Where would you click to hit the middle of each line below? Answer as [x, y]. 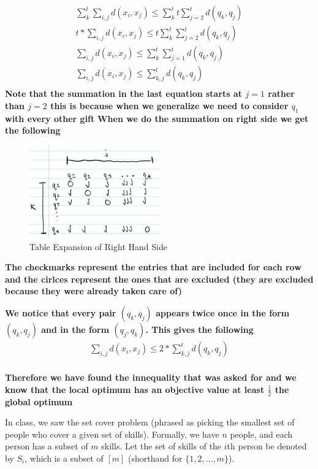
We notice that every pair [61, 313]
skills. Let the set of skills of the [161, 446]
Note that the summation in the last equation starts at [124, 93]
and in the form [75, 330]
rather [281, 93]
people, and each [261, 434]
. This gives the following [199, 330]
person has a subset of [47, 446]
